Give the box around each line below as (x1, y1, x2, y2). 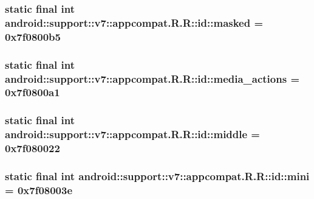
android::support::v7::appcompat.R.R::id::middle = (5, 127, 260, 142)
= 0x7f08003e (5, 182, 73, 197)
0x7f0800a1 (5, 85, 60, 100)
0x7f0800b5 (5, 29, 61, 44)
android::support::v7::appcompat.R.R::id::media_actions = (5, 71, 300, 86)
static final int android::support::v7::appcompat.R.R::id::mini (5, 168, 310, 183)
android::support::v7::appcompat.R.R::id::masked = (5, 15, 264, 30)
